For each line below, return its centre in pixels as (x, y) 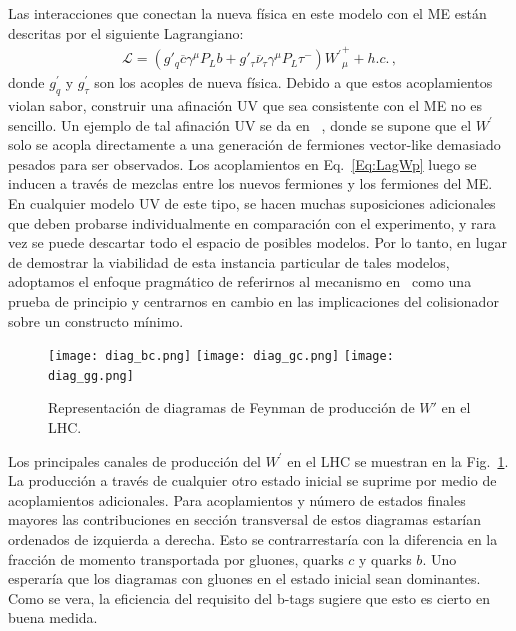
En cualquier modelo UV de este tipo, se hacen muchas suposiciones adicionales (252, 202)
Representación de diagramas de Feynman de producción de (231, 407)
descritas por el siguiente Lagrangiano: (126, 32)
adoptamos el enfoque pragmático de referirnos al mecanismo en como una (240, 281)
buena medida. (53, 617)
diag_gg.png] (91, 375)
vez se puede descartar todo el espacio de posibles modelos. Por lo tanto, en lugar (257, 242)
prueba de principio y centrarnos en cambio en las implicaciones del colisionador (253, 300)
